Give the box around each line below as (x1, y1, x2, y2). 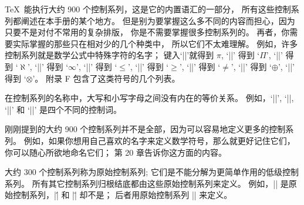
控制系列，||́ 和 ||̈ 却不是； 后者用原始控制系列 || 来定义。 (12, 189, 232, 201)
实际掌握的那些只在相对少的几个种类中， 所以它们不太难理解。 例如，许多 (12, 37, 298, 49)
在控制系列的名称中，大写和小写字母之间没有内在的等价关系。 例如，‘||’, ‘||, (5, 92, 294, 104)
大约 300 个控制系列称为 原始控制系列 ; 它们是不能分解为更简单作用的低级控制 (5, 166, 299, 178)
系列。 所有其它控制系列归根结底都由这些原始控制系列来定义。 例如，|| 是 (5, 177, 289, 189)
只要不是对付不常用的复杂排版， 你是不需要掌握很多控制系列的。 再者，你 (5, 26, 290, 38)
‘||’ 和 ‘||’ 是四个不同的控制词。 (5, 103, 122, 115)
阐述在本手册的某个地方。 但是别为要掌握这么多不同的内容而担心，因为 (21, 14, 295, 26)
